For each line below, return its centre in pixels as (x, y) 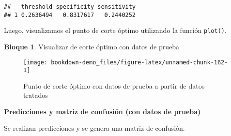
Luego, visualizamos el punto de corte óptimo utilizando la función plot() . (115, 30)
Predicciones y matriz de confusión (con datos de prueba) (102, 112)
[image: (36, 62)
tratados (36, 95)
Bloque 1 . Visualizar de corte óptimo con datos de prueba (92, 46)
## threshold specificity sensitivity (70, 7)
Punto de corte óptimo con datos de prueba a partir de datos (114, 85)
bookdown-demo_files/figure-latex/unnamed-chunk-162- (139, 62)
